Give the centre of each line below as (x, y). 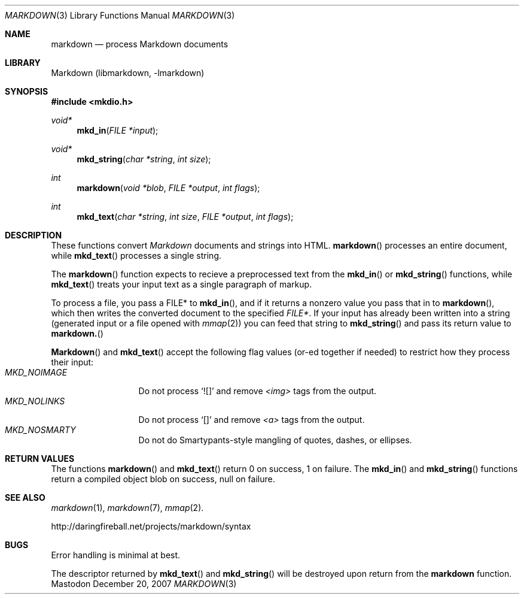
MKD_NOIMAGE (36, 372)
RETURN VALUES (40, 459)
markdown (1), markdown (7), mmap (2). (127, 508)
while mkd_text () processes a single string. (136, 255)
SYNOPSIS (27, 91)
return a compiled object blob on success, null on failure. (163, 479)
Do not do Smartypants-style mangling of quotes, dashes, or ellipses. (275, 440)
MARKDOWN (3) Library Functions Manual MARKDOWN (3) (120, 15)
